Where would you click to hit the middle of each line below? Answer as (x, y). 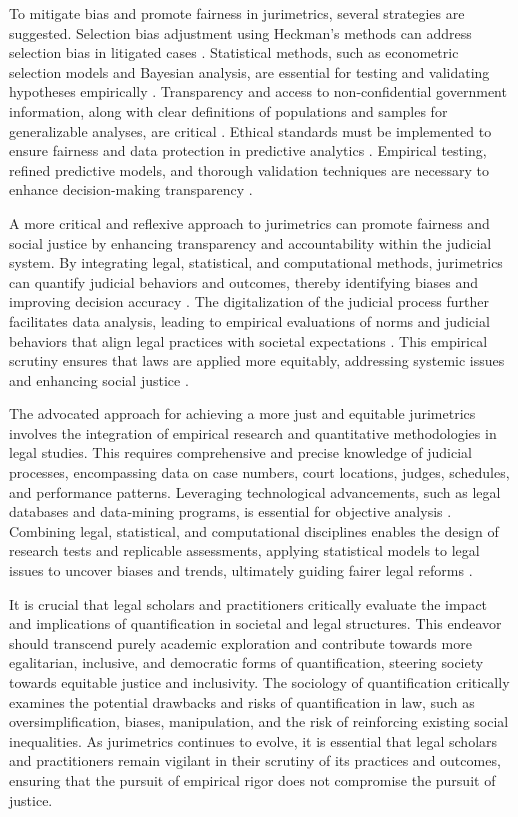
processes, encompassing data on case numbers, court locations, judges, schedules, (259, 472)
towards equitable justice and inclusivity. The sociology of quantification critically (259, 682)
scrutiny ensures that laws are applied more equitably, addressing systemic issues (257, 360)
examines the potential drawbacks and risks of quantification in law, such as (242, 701)
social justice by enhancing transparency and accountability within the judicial (250, 242)
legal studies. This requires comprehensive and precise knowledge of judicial (240, 452)
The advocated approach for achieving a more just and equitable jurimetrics (242, 413)
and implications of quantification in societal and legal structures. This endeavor (255, 623)
